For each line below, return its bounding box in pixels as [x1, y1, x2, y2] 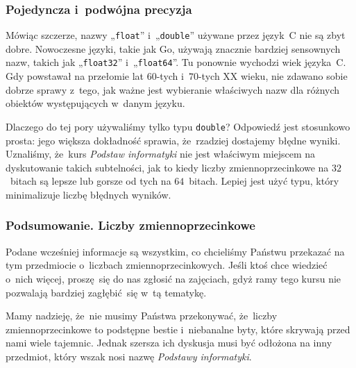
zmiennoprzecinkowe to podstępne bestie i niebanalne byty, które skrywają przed [6, 321, 350, 336]
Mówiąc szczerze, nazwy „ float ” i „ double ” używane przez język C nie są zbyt [6, 28, 346, 42]
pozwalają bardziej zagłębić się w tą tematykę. [6, 285, 207, 299]
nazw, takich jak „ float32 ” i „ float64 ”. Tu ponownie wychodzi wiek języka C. [6, 55, 346, 69]
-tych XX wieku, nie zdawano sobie [198, 69, 348, 83]
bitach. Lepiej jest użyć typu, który [189, 174, 339, 188]
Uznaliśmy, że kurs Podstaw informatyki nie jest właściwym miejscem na [6, 147, 316, 161]
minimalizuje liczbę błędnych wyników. [6, 187, 171, 201]
